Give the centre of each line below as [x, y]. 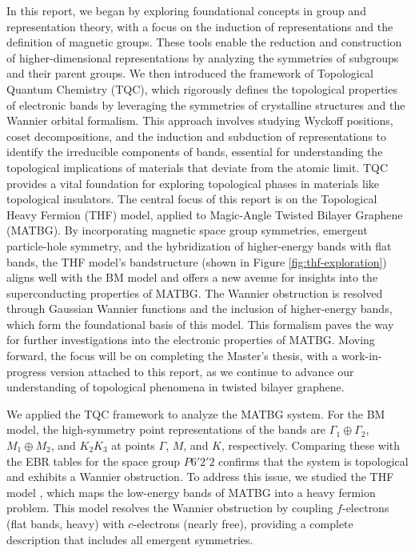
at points [133, 445]
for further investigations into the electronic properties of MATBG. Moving [191, 340]
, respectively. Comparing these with [311, 445]
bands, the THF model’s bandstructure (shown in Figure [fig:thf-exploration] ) [197, 261]
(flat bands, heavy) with [66, 523]
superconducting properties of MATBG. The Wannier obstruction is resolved [195, 293]
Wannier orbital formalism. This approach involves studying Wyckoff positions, [200, 120]
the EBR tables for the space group [94, 461]
